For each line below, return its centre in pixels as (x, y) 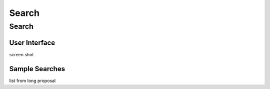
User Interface (32, 43)
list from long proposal (32, 81)
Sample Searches (37, 69)
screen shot (21, 54)
